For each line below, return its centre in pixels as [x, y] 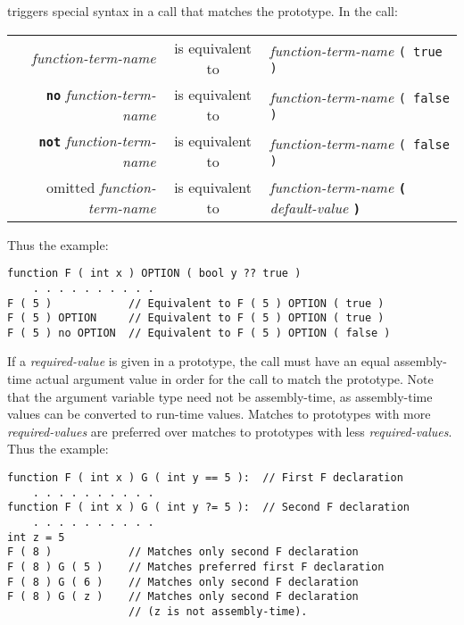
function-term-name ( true [356, 51]
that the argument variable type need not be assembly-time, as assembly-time [220, 396]
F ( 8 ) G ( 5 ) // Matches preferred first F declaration [196, 567]
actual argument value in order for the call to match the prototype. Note [234, 379]
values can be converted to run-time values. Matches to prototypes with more [219, 414]
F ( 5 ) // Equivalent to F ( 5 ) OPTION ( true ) [196, 303]
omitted [71, 187]
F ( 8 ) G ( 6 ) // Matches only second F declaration [183, 582]
